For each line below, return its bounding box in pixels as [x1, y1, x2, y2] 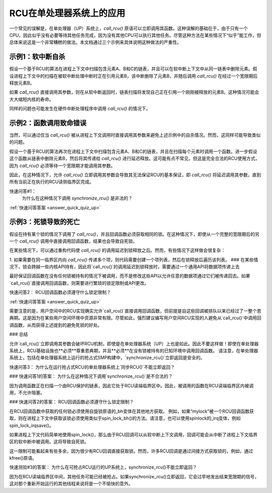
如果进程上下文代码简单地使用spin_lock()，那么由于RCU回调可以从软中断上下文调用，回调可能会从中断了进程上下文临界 [9, 431, 258, 437]
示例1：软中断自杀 [9, 53, 65, 61]
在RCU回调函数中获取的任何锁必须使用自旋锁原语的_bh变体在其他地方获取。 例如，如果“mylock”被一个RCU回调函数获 [9, 408, 254, 414]
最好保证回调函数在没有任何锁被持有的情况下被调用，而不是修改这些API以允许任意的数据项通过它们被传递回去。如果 [9, 273, 250, 279]
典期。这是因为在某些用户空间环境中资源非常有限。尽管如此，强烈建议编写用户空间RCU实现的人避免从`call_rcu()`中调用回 [9, 315, 261, 321]
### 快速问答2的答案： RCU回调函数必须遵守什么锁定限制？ [9, 399, 134, 405]
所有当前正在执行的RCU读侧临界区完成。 [9, 179, 94, 185]
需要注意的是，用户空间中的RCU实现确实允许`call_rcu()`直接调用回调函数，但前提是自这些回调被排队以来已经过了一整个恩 [9, 308, 261, 314]
